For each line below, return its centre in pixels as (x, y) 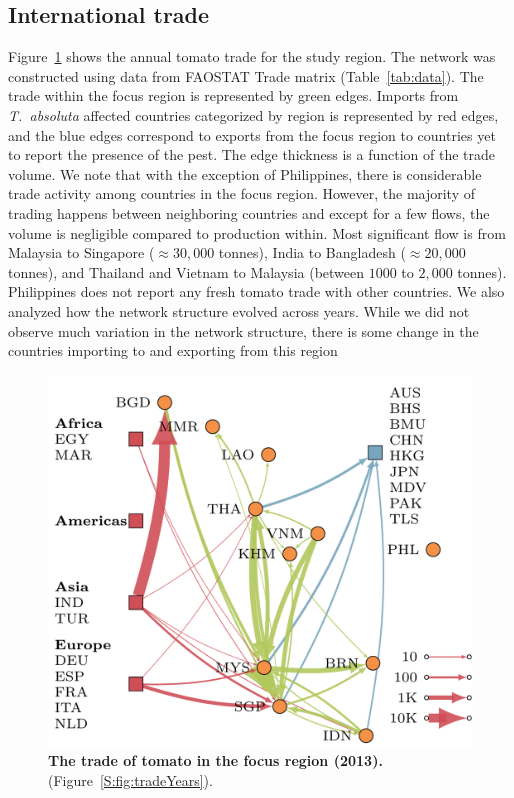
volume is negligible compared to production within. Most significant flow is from (257, 232)
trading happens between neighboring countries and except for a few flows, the (249, 212)
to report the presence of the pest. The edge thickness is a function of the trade (252, 154)
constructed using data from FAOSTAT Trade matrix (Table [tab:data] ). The (246, 75)
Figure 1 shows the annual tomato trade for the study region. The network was (252, 56)
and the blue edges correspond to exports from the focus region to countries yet (252, 134)
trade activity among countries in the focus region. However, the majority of (242, 193)
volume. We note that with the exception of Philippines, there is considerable (245, 173)
